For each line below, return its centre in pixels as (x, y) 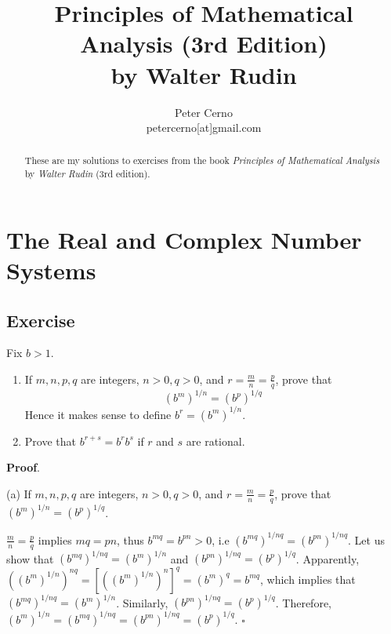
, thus (130, 539)
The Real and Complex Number (184, 239)
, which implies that (308, 579)
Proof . (24, 467)
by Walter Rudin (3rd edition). (87, 174)
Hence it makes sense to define (98, 414)
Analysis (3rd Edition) (204, 44)
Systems (51, 270)
